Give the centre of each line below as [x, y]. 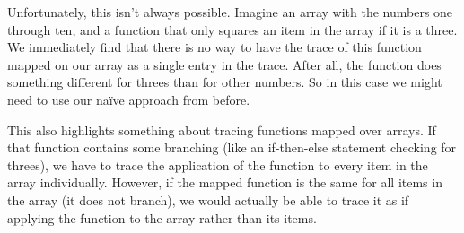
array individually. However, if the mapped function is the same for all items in [225, 182]
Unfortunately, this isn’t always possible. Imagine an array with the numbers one [230, 12]
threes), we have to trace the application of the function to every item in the [218, 164]
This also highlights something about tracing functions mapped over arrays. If [222, 129]
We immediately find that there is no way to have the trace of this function [214, 47]
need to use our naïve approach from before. [129, 99]
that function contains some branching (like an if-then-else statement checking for [232, 147]
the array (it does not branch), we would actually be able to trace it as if [208, 199]
